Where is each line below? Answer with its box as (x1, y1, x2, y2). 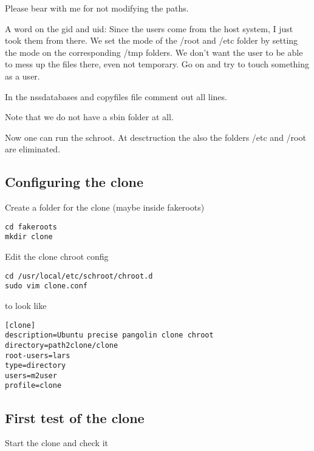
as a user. (5, 69, 40, 82)
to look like (5, 299, 47, 311)
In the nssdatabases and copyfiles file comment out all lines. (5, 90, 227, 103)
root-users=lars (5, 351, 70, 360)
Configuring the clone (5, 172, 143, 191)
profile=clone (5, 381, 62, 390)
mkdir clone (5, 232, 53, 242)
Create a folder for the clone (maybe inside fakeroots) (5, 201, 205, 214)
